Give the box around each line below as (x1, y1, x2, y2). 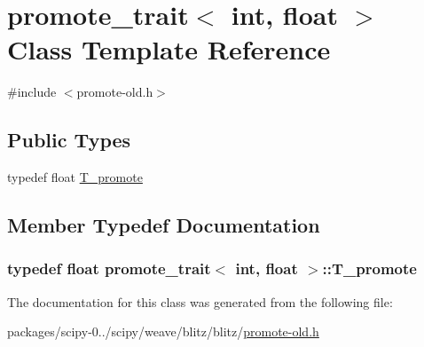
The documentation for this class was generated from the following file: (7, 292, 393, 311)
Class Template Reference (7, 31, 331, 67)
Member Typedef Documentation (7, 211, 320, 239)
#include (7, 83, 57, 101)
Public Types (7, 126, 131, 154)
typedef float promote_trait (7, 257, 211, 280)
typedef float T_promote (7, 168, 143, 186)
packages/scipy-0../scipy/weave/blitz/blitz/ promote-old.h (7, 322, 319, 341)
